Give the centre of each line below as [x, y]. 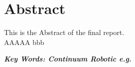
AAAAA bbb [24, 42]
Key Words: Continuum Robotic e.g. [68, 59]
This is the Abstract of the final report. [64, 32]
